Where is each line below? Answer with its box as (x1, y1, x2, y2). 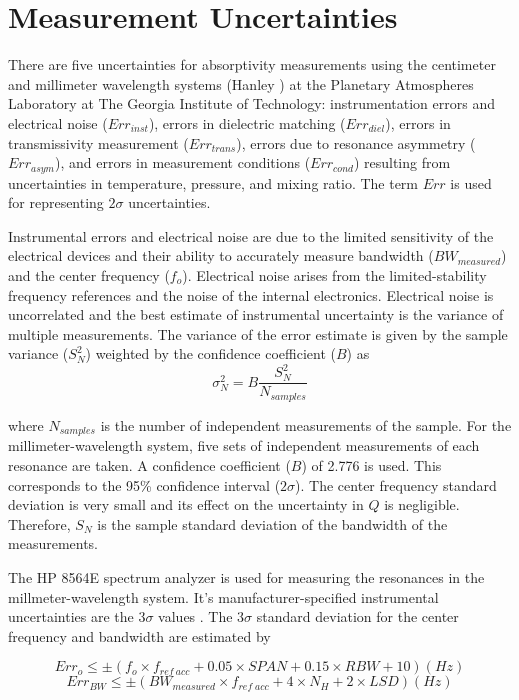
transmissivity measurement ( (8, 132, 189, 153)
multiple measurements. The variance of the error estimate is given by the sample (8, 323, 508, 344)
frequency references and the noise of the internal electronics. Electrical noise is (8, 284, 494, 305)
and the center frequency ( (8, 264, 170, 285)
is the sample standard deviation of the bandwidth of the (97, 513, 448, 534)
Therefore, (8, 513, 71, 534)
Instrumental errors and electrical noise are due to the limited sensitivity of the (8, 225, 494, 246)
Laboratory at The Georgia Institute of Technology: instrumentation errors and (8, 93, 495, 114)
